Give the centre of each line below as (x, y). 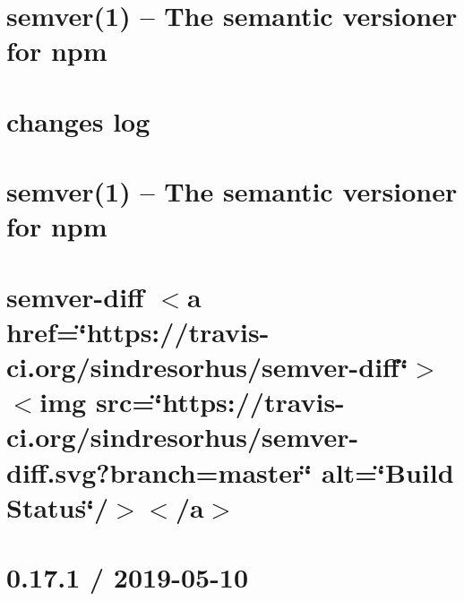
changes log (78, 120)
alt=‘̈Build (387, 472)
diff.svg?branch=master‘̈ (159, 472)
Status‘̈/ (58, 507)
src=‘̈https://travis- (220, 402)
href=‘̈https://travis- (138, 331)
